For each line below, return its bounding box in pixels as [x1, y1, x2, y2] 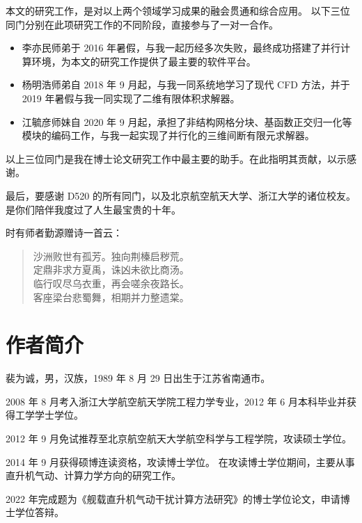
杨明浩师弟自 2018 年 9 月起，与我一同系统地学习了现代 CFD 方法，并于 [22, 77, 350, 92]
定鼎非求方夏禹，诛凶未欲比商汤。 [33, 262, 189, 277]
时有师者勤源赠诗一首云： [6, 225, 123, 240]
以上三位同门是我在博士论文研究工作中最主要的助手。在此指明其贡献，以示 [6, 151, 347, 166]
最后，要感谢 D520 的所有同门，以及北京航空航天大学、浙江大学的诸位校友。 [6, 188, 356, 202]
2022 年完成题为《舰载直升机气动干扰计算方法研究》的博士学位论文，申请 [6, 491, 340, 506]
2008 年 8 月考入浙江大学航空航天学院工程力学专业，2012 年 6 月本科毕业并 [6, 394, 347, 408]
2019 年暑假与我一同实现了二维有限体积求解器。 [22, 90, 240, 105]
